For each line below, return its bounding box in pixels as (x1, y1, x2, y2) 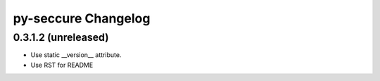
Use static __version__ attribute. (30, 51, 122, 59)
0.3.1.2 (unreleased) (13, 31, 109, 44)
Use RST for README (30, 61, 94, 69)
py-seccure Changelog (13, 11, 151, 26)
